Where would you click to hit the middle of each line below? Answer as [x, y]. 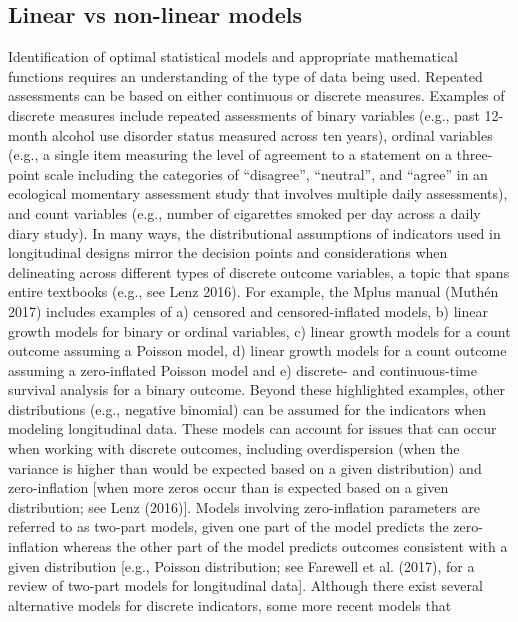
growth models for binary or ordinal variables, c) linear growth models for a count [259, 330]
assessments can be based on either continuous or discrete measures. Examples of [256, 95]
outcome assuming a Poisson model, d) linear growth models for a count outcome [257, 350]
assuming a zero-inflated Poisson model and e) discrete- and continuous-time [242, 369]
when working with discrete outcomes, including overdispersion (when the [234, 448]
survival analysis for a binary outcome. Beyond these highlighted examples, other [256, 389]
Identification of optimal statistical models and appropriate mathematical [233, 56]
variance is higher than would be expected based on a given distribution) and [245, 467]
